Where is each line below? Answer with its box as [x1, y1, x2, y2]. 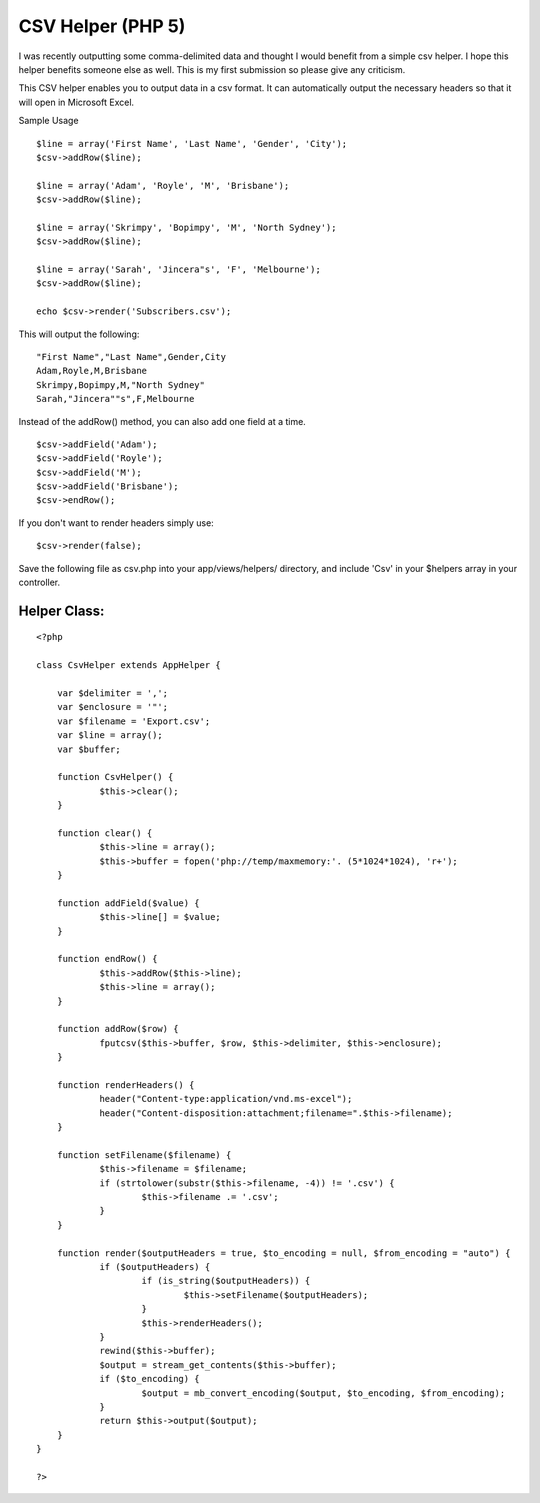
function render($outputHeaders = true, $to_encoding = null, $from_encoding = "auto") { [56, 1247, 511, 1259]
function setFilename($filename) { [56, 1149, 232, 1160]
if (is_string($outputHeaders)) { [141, 1275, 311, 1287]
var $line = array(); [56, 730, 164, 741]
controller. [18, 576, 61, 589]
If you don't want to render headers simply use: [18, 516, 214, 529]
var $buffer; [56, 743, 121, 755]
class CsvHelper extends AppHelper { [36, 660, 222, 671]
